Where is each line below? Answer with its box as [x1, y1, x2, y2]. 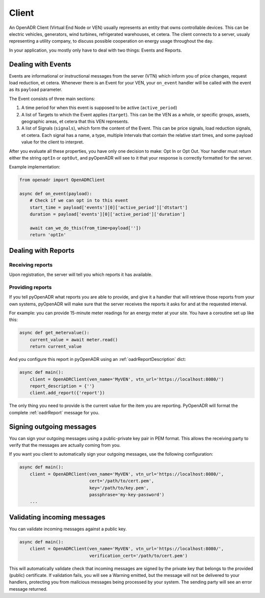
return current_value [29, 344, 82, 350]
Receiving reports [9, 261, 53, 268]
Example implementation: [9, 164, 60, 170]
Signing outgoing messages [9, 422, 97, 431]
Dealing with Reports [9, 246, 75, 255]
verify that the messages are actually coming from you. [9, 442, 121, 448]
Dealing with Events [9, 60, 71, 68]
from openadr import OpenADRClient [19, 177, 105, 183]
